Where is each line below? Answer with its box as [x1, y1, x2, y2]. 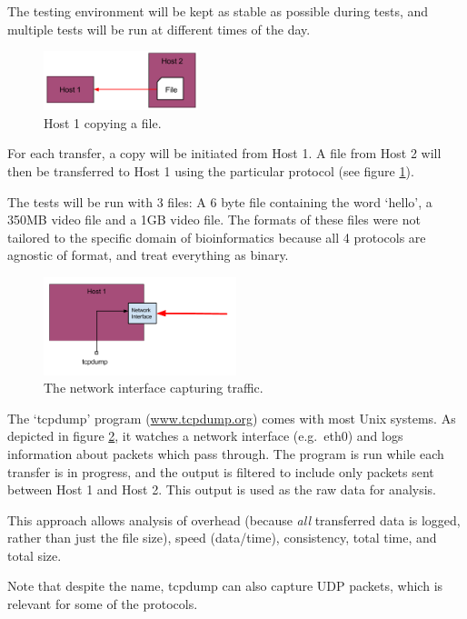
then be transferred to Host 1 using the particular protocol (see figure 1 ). [7, 162, 414, 181]
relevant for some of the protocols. [7, 594, 198, 614]
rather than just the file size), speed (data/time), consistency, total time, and [7, 528, 437, 547]
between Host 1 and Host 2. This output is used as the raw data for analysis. [7, 480, 436, 499]
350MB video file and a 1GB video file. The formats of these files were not [7, 210, 421, 229]
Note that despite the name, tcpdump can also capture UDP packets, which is [7, 576, 443, 595]
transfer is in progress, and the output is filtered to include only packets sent [7, 462, 434, 481]
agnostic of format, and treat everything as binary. [7, 245, 289, 265]
